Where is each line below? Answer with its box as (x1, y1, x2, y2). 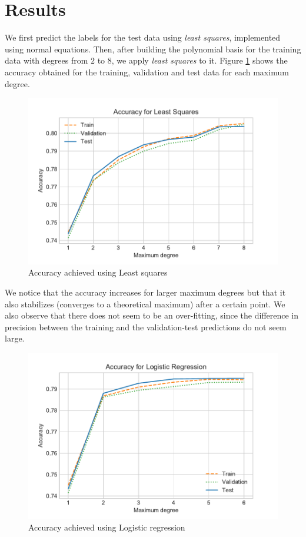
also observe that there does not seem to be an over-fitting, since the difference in (5, 309, 299, 321)
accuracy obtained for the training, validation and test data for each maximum (5, 65, 289, 78)
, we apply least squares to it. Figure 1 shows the (111, 54, 288, 67)
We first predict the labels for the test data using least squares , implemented (5, 31, 281, 44)
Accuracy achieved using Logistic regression (28, 521, 185, 533)
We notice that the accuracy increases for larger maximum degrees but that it (5, 286, 286, 298)
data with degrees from (5, 54, 88, 67)
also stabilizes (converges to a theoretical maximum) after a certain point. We (5, 297, 285, 310)
